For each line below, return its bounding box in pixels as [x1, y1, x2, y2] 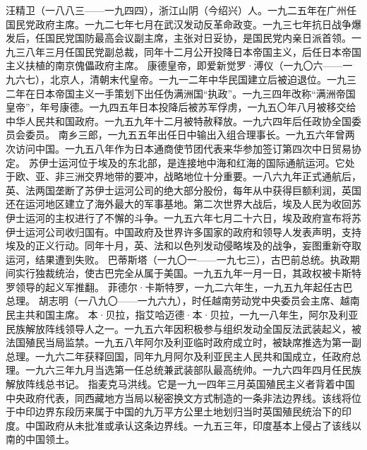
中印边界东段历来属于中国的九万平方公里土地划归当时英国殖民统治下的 [15, 404, 342, 419]
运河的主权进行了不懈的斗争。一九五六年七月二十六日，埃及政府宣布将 [25, 210, 351, 225]
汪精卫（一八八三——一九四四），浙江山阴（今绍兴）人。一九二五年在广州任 [6, 3, 356, 17]
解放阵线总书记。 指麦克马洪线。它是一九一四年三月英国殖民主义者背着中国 [6, 377, 355, 391]
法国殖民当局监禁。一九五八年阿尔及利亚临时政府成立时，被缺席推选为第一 [6, 335, 351, 350]
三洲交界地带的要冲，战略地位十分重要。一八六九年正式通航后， [64, 169, 361, 184]
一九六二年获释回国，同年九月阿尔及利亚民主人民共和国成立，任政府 [35, 348, 351, 363]
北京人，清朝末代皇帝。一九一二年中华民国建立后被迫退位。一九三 [49, 71, 356, 86]
